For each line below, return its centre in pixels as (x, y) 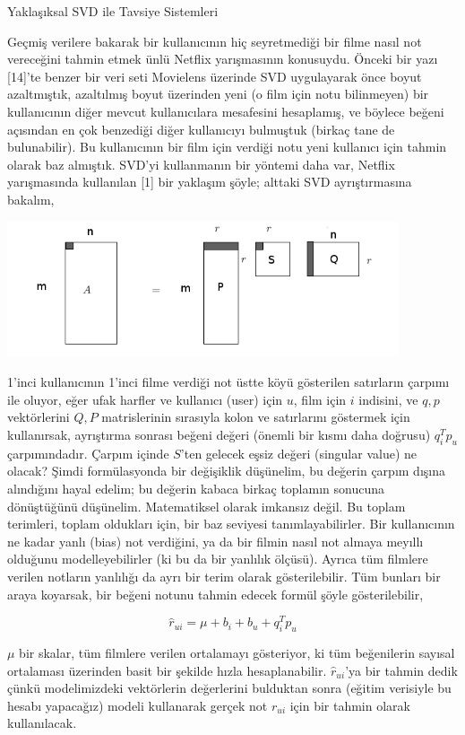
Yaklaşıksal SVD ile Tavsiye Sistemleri (113, 11)
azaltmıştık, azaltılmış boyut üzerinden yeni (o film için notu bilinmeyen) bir (218, 94)
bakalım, (31, 199)
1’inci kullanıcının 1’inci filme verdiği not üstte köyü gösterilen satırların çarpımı (228, 382)
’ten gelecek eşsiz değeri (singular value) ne (299, 453)
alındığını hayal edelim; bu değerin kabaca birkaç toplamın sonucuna (196, 489)
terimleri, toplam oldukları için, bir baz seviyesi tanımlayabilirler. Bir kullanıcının (231, 524)
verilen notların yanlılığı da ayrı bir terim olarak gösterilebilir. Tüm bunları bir (224, 577)
